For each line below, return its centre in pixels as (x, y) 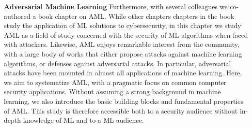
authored (17, 16)
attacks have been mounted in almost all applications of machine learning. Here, (123, 73)
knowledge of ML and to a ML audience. (83, 120)
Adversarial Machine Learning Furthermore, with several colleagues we (116, 6)
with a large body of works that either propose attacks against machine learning (123, 53)
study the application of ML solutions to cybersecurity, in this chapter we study (123, 25)
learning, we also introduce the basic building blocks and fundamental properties (124, 101)
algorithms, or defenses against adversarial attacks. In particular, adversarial (118, 63)
